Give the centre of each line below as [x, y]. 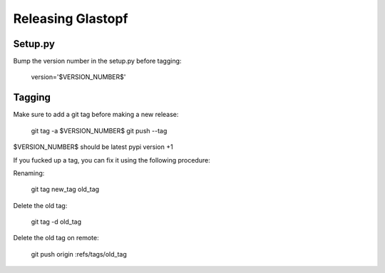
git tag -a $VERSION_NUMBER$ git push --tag [99, 130]
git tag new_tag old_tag [65, 190]
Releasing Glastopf [71, 19]
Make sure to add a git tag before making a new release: [96, 115]
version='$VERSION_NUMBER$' [78, 77]
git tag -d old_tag [56, 222]
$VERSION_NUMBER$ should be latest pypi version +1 [93, 147]
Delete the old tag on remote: [56, 238]
